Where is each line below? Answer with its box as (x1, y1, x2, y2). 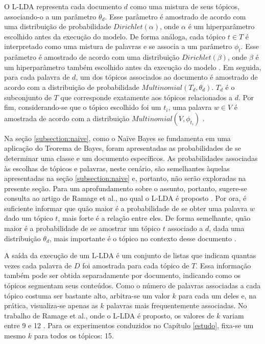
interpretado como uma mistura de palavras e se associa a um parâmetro (4, 41, 232, 52)
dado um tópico (4, 213, 53, 223)
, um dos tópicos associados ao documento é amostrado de (76, 72, 258, 82)
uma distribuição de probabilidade (4, 21, 111, 32)
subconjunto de (4, 91, 52, 102)
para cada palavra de (4, 72, 70, 82)
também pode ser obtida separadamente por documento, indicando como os (4, 270, 241, 281)
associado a (167, 223, 203, 234)
